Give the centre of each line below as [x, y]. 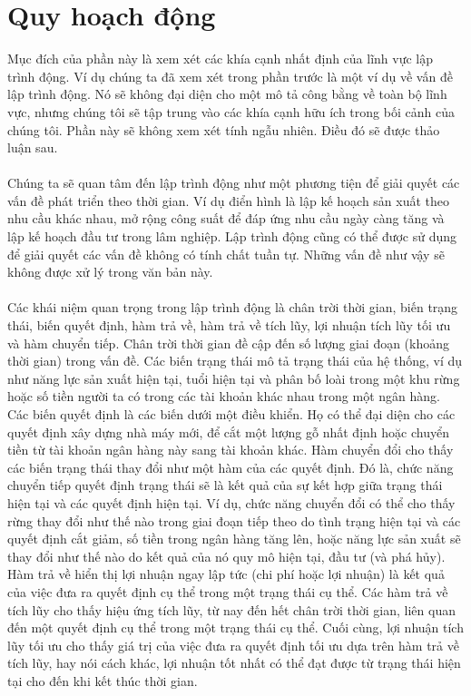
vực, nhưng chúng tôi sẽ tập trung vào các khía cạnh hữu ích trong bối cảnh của [231, 111]
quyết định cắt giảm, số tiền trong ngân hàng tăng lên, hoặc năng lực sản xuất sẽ [234, 539]
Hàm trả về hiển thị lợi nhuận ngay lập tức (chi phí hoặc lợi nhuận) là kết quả [226, 574]
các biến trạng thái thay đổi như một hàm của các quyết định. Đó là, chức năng [231, 467]
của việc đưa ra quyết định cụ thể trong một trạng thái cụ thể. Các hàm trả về [228, 591]
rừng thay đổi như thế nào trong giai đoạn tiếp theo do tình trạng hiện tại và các [234, 520]
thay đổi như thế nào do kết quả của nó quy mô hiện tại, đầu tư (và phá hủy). [226, 556]
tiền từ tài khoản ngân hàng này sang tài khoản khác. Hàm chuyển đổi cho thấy [231, 450]
